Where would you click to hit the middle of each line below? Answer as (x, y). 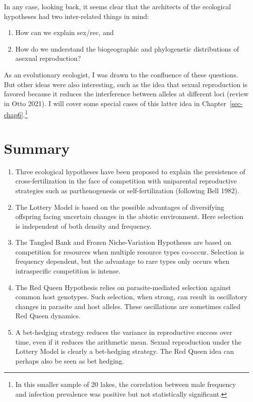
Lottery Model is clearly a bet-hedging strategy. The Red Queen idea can (125, 351)
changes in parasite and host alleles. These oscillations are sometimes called (128, 306)
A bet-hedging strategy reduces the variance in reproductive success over (124, 332)
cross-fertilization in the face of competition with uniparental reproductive (126, 181)
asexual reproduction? (48, 58)
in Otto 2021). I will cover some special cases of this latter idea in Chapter (115, 103)
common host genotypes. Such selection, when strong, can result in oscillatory (131, 297)
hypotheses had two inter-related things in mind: (77, 16)
